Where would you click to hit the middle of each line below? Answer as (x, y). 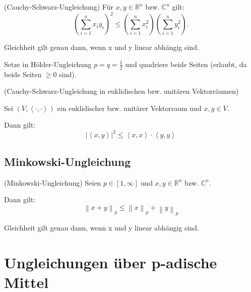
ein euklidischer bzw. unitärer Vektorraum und (129, 108)
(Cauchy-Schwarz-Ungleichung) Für (59, 7)
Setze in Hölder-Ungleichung (48, 64)
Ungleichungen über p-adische (111, 262)
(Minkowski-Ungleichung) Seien (53, 182)
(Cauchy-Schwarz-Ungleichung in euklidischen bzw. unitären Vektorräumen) (121, 91)
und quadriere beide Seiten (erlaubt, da (186, 64)
